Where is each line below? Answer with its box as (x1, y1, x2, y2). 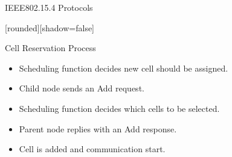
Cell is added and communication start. (19, 143, 166, 155)
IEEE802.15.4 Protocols (5, 1, 93, 13)
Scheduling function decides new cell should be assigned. (19, 61, 228, 74)
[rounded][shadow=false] (5, 21, 95, 34)
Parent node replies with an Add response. (19, 122, 177, 135)
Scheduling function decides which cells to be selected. (19, 102, 220, 114)
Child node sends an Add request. (19, 82, 144, 94)
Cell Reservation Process (5, 42, 96, 54)
